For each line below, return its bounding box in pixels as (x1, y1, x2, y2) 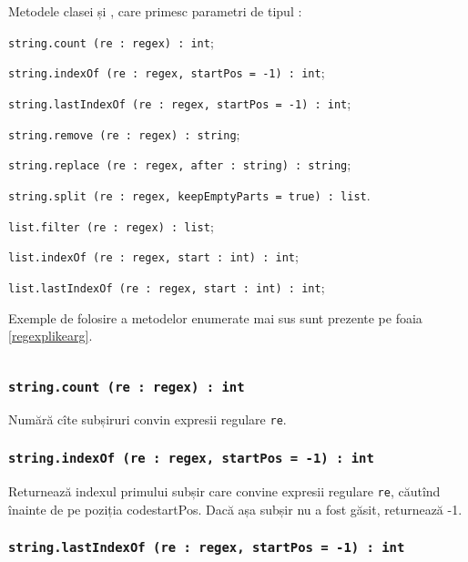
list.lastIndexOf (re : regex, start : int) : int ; (8, 277, 325, 296)
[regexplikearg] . (8, 326, 93, 345)
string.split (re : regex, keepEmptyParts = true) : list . (8, 185, 371, 204)
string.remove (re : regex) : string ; (8, 124, 240, 143)
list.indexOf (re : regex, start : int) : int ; (8, 247, 299, 266)
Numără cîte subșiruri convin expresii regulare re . (8, 410, 287, 429)
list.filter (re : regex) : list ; (8, 216, 214, 235)
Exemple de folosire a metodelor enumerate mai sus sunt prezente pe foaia (8, 308, 422, 327)
